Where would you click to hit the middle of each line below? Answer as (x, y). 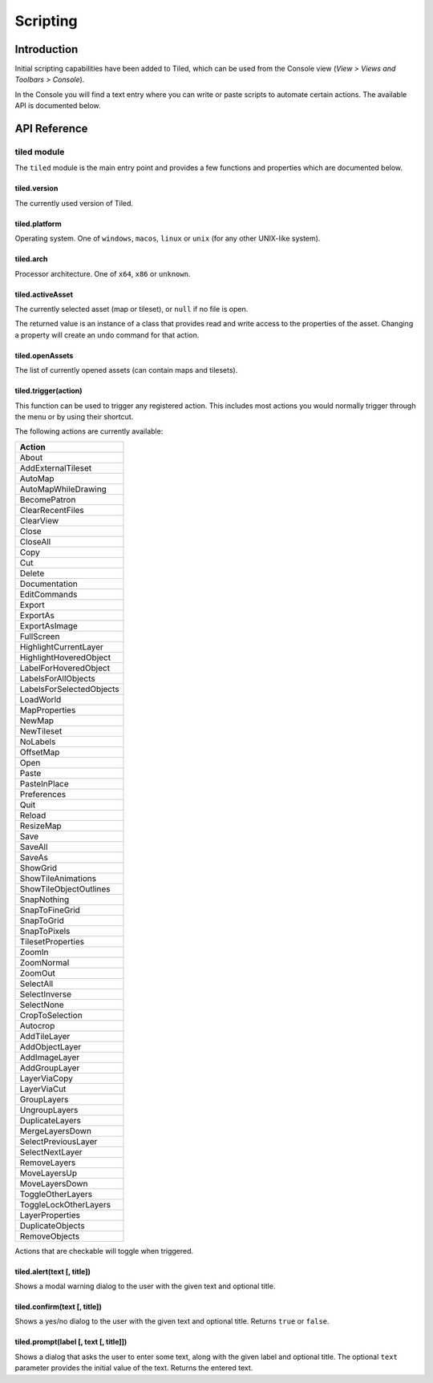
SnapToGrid (42, 920)
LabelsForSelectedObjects (69, 689)
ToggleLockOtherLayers (65, 1204)
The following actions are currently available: (89, 431)
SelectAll (36, 984)
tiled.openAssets (44, 355)
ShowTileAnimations (58, 878)
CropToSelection (51, 1015)
